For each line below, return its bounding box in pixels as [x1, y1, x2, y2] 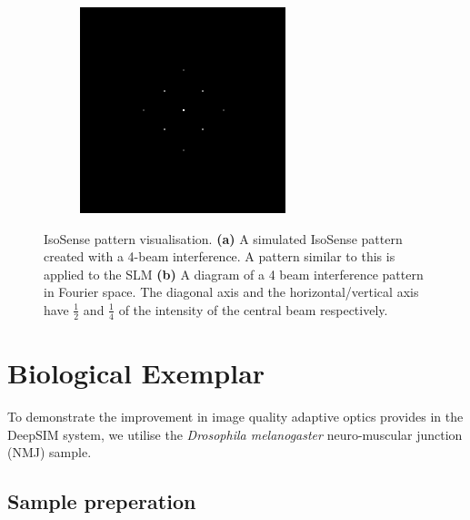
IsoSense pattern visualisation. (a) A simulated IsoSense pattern [44, 229, 403, 248]
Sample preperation [7, 487, 196, 515]
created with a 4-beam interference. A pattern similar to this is [44, 247, 395, 266]
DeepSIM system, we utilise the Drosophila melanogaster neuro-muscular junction [7, 424, 463, 444]
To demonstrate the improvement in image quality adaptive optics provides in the [7, 406, 464, 425]
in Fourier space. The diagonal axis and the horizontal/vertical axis [44, 282, 419, 301]
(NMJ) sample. [7, 443, 92, 462]
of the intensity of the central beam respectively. [118, 300, 388, 319]
